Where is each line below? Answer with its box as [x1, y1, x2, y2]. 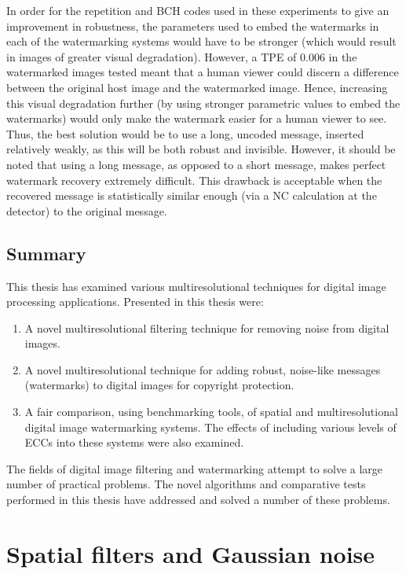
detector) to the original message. [6, 202, 167, 219]
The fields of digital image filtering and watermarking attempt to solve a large [6, 460, 383, 476]
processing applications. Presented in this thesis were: [6, 293, 264, 310]
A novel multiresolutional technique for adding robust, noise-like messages [24, 361, 381, 377]
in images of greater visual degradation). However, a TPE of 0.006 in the [6, 48, 357, 64]
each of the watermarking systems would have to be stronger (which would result [6, 33, 397, 50]
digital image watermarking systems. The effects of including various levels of [24, 418, 397, 435]
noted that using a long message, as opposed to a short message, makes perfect [6, 156, 386, 172]
